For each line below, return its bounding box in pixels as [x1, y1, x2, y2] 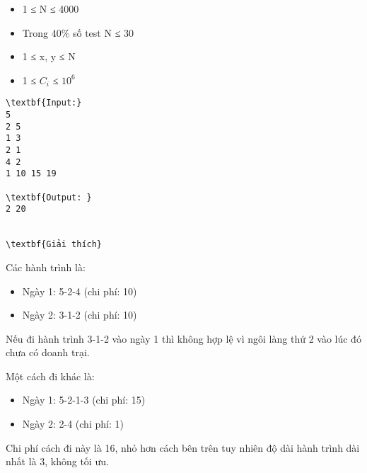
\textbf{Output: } [6, 192, 92, 203]
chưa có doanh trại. [6, 345, 90, 360]
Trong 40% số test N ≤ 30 [22, 25, 134, 40]
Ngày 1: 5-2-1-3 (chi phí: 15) [22, 392, 146, 407]
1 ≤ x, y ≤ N [22, 49, 76, 64]
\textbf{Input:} [6, 98, 82, 108]
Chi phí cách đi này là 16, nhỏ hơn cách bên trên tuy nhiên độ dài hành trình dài [6, 440, 360, 455]
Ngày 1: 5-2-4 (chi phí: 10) [22, 283, 137, 298]
